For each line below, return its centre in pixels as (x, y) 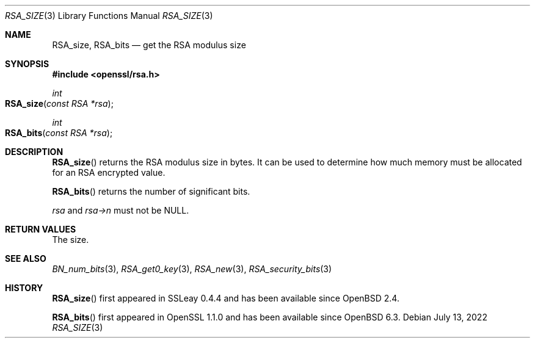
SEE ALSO (26, 258)
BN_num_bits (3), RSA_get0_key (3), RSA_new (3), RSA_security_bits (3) (192, 269)
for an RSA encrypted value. (109, 172)
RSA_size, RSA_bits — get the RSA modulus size (149, 45)
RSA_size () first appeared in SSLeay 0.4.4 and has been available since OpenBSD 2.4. (226, 298)
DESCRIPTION (34, 152)
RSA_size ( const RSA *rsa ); (59, 103)
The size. (71, 240)
